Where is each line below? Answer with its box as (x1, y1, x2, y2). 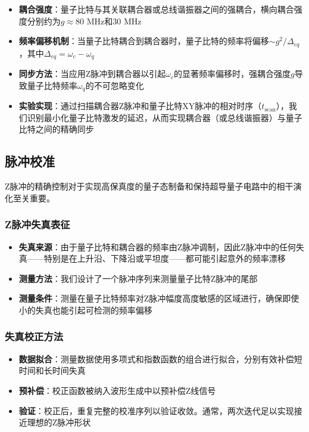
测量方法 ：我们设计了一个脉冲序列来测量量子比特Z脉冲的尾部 (18, 272, 258, 284)
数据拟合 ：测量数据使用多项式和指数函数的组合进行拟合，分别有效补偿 (18, 352, 294, 365)
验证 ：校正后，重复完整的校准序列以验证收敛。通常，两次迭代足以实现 (18, 404, 294, 417)
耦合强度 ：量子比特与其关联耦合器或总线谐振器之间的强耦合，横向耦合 (18, 3, 294, 15)
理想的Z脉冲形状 (27, 416, 91, 428)
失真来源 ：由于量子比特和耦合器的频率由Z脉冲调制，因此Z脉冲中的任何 (18, 240, 296, 253)
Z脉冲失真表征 (5, 217, 70, 232)
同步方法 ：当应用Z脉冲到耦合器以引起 (18, 67, 166, 80)
